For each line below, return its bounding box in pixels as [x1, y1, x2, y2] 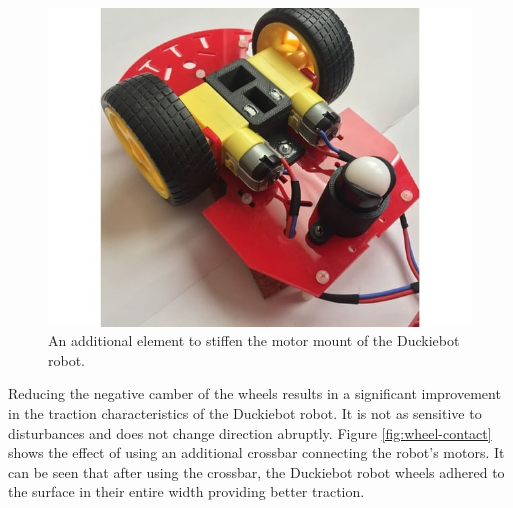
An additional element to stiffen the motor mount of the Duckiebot [48, 330, 460, 351]
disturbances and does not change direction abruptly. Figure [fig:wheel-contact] [8, 422, 492, 443]
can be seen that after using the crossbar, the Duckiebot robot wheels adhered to [8, 461, 505, 482]
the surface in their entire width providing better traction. [8, 481, 365, 502]
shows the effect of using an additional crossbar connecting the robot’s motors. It [8, 442, 505, 463]
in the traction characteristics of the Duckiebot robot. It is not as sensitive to [8, 403, 482, 424]
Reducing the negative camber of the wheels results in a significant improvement [8, 383, 501, 404]
